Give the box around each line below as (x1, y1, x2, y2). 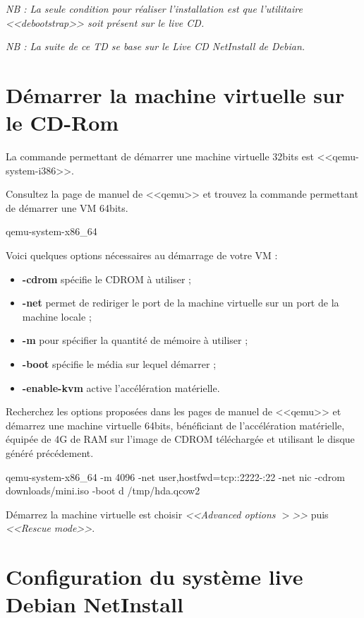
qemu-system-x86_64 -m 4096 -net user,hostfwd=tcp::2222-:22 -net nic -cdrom (6, 469, 345, 484)
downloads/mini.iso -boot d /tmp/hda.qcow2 (6, 483, 200, 498)
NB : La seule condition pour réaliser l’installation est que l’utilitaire (6, 1, 303, 16)
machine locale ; (22, 309, 92, 323)
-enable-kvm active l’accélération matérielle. (22, 380, 220, 395)
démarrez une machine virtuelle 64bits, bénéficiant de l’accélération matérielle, (6, 417, 345, 432)
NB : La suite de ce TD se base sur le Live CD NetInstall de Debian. (6, 39, 305, 54)
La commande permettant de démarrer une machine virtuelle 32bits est (6, 149, 314, 164)
